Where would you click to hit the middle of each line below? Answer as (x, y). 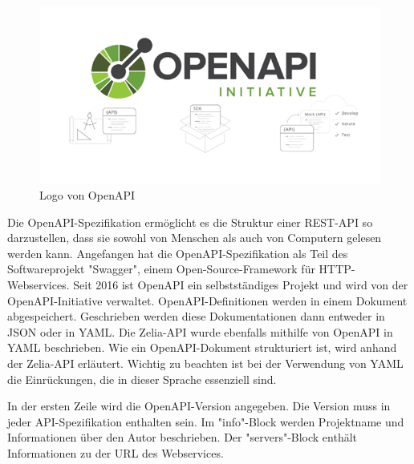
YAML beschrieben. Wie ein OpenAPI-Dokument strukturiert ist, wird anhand (202, 347)
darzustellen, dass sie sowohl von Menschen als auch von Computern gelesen (195, 238)
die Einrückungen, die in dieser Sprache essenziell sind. (142, 379)
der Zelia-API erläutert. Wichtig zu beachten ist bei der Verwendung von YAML (205, 363)
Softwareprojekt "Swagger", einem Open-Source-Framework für (161, 269)
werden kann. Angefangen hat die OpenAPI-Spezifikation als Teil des (178, 253)
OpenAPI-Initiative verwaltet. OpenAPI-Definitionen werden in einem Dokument (207, 300)
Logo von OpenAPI (87, 195)
